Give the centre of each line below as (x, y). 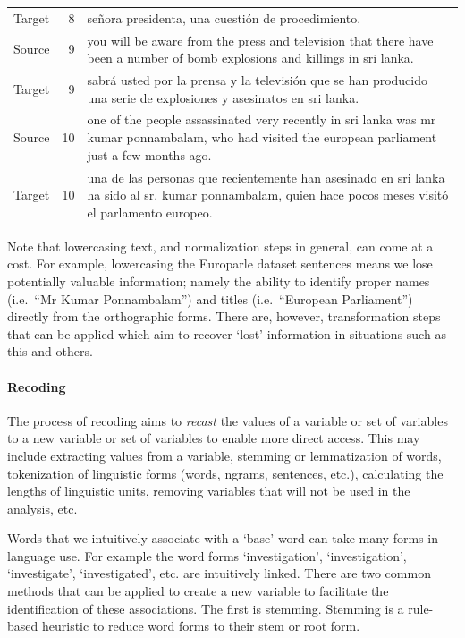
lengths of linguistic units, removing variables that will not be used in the (209, 491)
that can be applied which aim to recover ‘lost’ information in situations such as (227, 333)
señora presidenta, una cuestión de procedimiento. (224, 17)
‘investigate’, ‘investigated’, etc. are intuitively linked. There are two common (219, 573)
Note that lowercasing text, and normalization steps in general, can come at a (220, 246)
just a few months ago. (149, 154)
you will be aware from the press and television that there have (260, 40)
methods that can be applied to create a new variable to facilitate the (198, 591)
